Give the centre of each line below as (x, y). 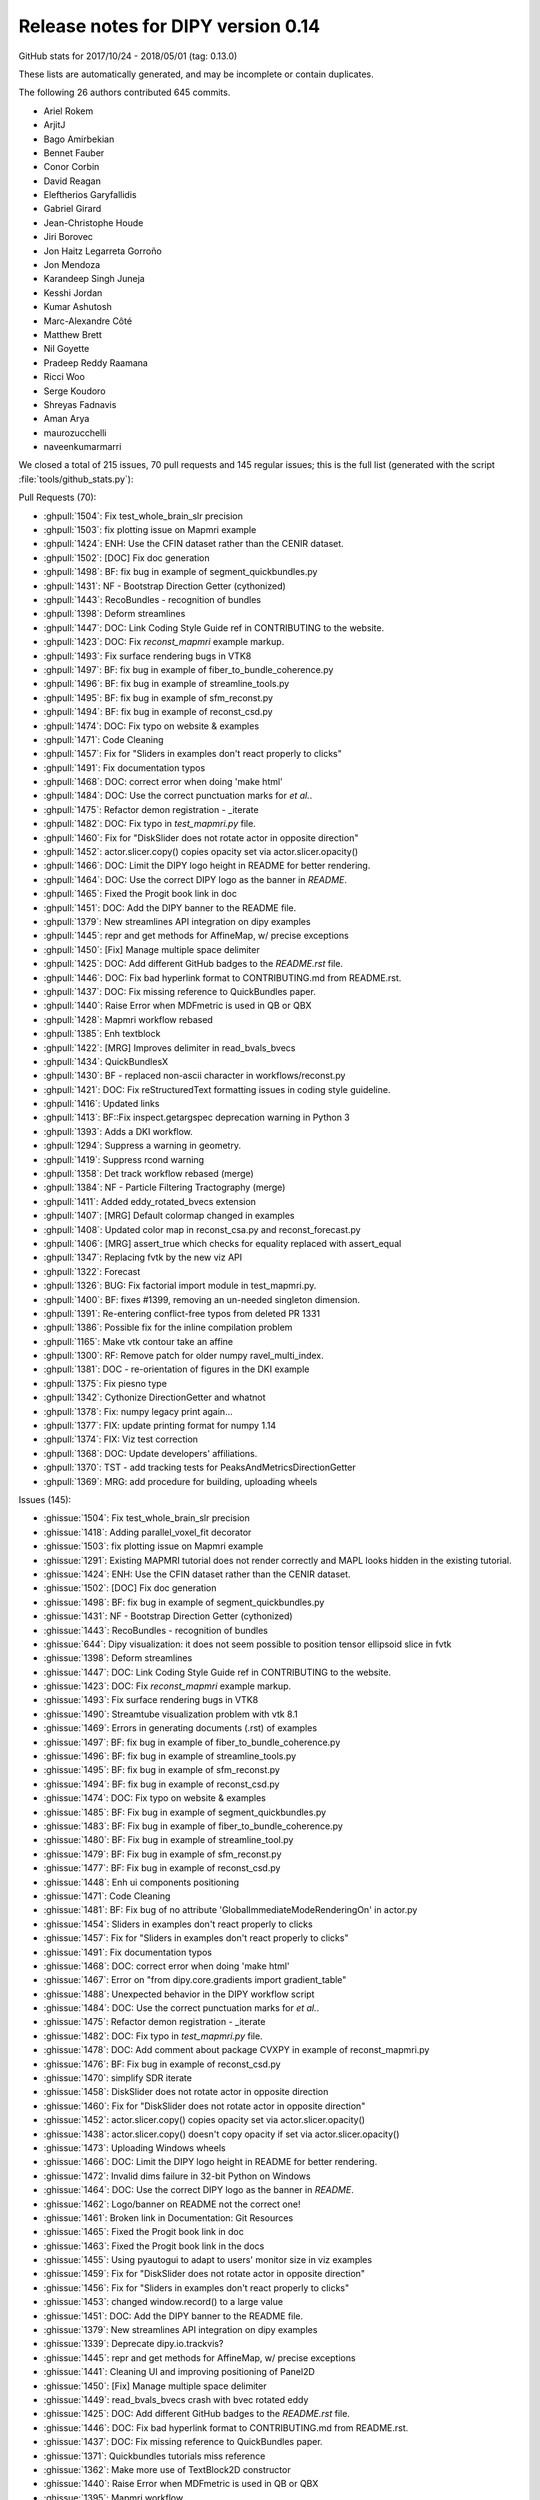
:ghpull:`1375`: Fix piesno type (105, 1383)
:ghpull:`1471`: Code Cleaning (103, 739)
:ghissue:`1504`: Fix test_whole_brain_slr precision (146, 1518)
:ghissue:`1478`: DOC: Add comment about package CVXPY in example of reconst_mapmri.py (236, 2050)
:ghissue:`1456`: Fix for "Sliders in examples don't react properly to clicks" (196, 2287)
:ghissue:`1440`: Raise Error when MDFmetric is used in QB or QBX (181, 2484)
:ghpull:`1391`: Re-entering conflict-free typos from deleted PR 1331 (181, 1313)
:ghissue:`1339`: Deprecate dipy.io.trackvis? (133, 2344)
